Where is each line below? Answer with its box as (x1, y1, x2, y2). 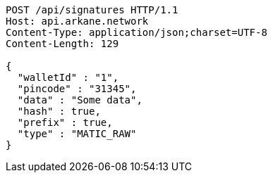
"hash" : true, (17, 106, 101, 117)
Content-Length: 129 (6, 38, 119, 49)
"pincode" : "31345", (17, 83, 137, 94)
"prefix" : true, (17, 117, 113, 128)
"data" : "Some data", (17, 94, 142, 106)
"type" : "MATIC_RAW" (17, 128, 137, 139)
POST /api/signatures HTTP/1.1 (6, 4, 178, 15)
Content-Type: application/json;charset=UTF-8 (6, 27, 267, 38)
